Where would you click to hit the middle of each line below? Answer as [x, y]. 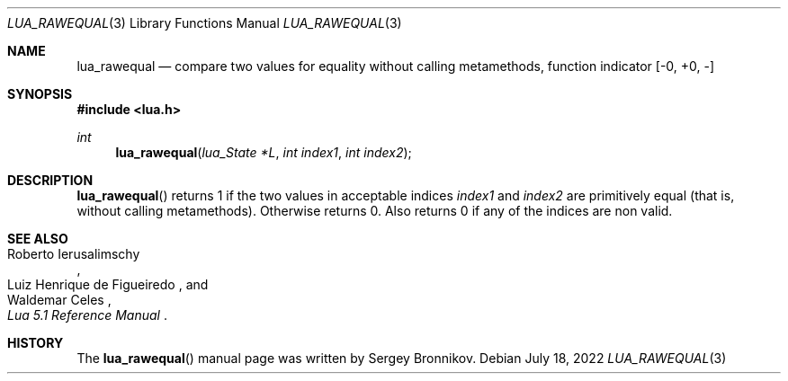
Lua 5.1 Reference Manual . [87, 315]
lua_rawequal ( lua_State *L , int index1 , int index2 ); [264, 152]
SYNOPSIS [40, 94]
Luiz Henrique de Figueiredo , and [108, 284]
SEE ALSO [38, 239]
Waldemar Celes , [59, 300]
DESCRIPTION [50, 180]
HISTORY [36, 343]
